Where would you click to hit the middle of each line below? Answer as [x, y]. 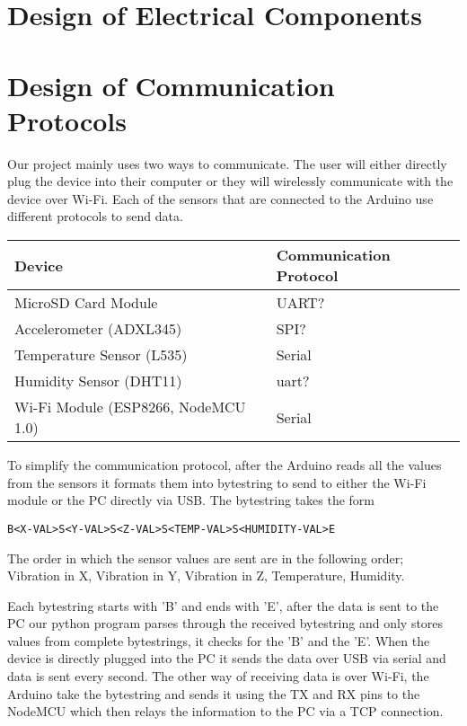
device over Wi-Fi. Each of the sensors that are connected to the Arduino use [220, 198]
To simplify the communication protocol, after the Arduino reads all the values [225, 465]
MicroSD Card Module [86, 303]
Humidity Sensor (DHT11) [98, 381]
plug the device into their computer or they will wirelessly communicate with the [230, 181]
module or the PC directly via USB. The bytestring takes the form [191, 500]
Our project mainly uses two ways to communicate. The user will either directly [227, 163]
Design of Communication [171, 85]
